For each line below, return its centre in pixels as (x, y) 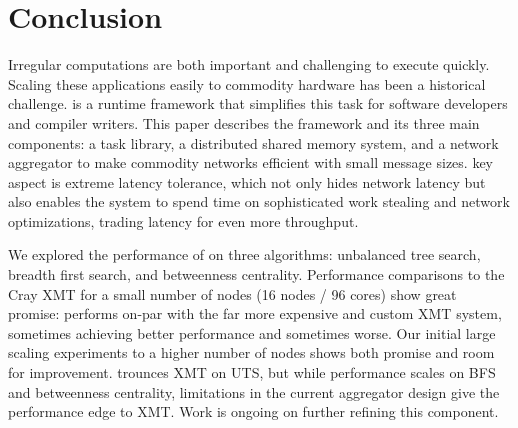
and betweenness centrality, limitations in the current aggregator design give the (254, 391)
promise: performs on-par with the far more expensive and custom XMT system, (255, 313)
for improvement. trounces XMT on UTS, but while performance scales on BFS (252, 372)
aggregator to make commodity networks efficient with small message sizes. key (251, 162)
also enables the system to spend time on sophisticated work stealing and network (259, 201)
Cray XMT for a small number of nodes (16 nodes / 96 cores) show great (232, 293)
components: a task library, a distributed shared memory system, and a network (253, 142)
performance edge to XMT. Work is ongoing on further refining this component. (253, 411)
